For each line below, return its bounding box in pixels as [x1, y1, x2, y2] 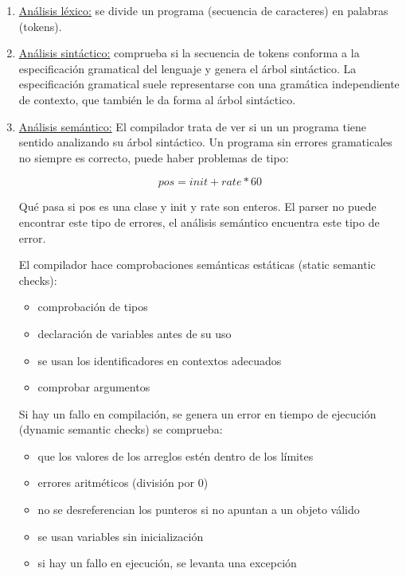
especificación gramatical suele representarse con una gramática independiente [18, 76, 400, 92]
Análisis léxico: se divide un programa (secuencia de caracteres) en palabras [18, 2, 388, 18]
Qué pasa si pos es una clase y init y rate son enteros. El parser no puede [18, 198, 377, 215]
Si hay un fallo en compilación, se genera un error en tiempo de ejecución [18, 405, 377, 422]
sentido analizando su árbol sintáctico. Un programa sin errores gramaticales [18, 134, 392, 150]
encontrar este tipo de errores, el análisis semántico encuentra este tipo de [18, 213, 380, 230]
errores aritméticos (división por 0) [37, 474, 209, 491]
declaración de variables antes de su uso [37, 325, 232, 341]
